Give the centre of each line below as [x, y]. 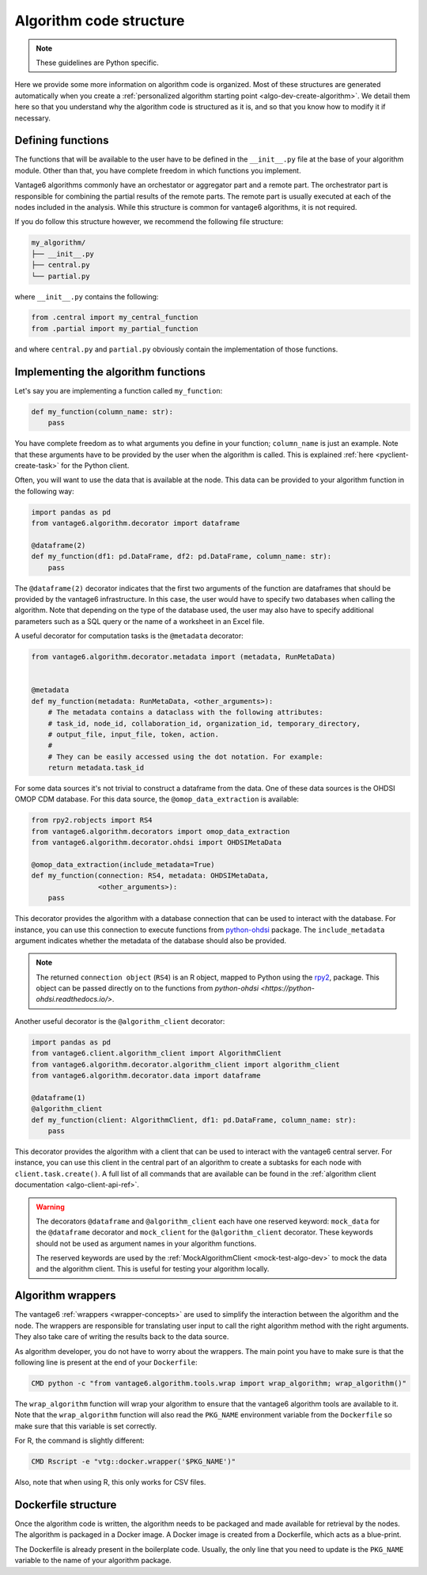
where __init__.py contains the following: [87, 296]
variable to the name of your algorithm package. [93, 1561]
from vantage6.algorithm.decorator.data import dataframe [146, 1076]
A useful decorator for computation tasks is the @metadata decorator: [129, 636]
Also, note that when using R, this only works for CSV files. [110, 1482]
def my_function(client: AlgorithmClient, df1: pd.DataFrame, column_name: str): [194, 1120]
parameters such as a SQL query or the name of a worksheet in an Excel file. [140, 621]
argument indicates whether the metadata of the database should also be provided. [151, 940]
